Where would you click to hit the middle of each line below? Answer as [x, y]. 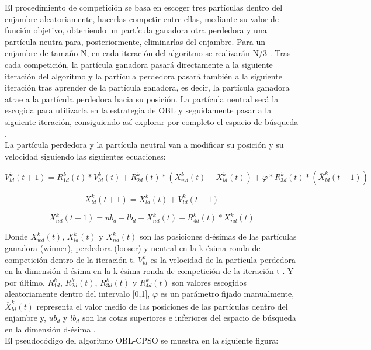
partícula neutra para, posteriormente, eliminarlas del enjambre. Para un [135, 41]
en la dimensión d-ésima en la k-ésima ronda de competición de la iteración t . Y [149, 271]
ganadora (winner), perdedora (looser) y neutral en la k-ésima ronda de [133, 247]
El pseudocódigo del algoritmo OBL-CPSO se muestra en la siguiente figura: [142, 340]
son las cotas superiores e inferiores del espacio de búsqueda [189, 318]
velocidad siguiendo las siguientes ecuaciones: [85, 156]
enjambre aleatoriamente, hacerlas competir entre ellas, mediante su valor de [142, 18]
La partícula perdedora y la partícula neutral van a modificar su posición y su [144, 145]
